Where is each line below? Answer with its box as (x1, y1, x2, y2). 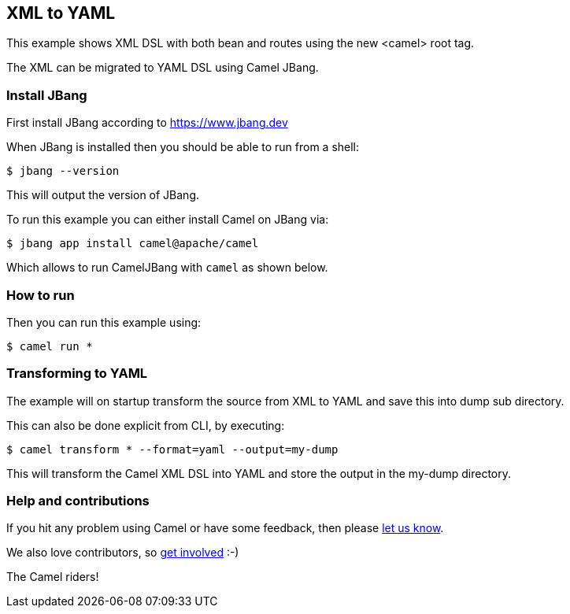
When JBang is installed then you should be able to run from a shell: (6, 140, 360, 154)
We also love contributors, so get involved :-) (6, 546, 239, 560)
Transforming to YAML (6, 365, 148, 382)
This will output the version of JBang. (6, 188, 200, 202)
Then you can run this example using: (6, 315, 202, 329)
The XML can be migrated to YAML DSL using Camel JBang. (6, 61, 319, 75)
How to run (6, 287, 75, 303)
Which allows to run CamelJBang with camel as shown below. (6, 261, 328, 275)
